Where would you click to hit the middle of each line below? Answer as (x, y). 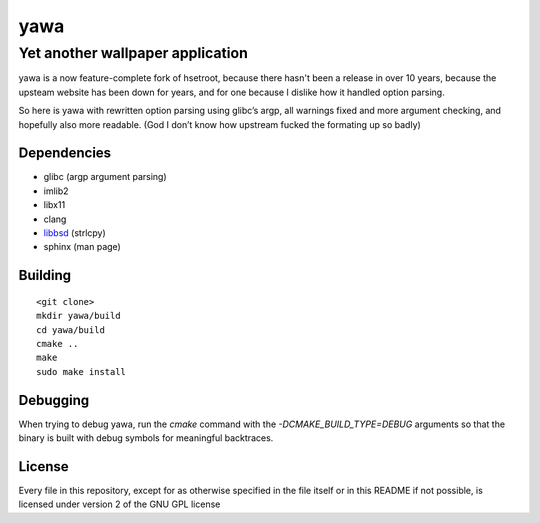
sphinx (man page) (82, 247)
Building (45, 275)
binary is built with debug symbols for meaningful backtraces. (146, 438)
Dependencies (65, 153)
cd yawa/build (70, 329)
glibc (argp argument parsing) (105, 177)
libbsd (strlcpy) (75, 233)
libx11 (54, 205)
